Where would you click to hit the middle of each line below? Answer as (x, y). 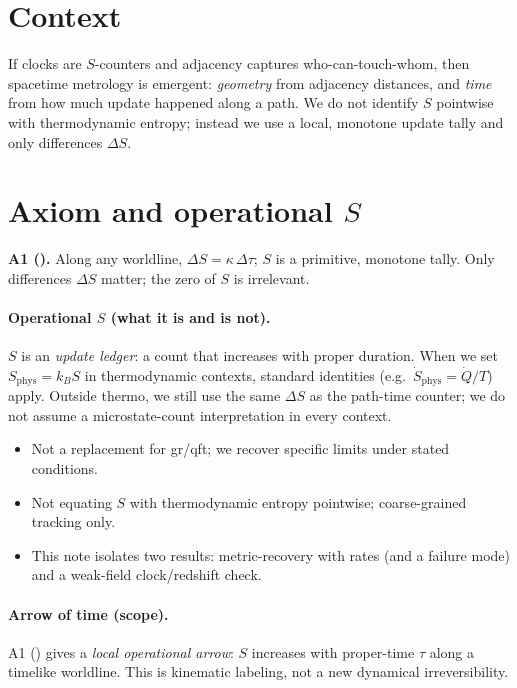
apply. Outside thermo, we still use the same (144, 395)
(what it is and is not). (190, 317)
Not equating (71, 501)
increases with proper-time (333, 651)
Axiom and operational (170, 210)
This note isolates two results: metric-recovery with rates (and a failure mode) (270, 554)
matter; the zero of (158, 277)
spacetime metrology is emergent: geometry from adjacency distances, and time (250, 82)
